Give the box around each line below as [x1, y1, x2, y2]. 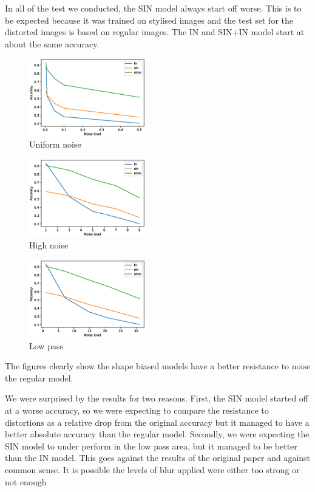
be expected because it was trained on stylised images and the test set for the [5, 13, 293, 26]
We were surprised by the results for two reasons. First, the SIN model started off [5, 392, 309, 405]
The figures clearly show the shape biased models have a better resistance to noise [5, 360, 311, 372]
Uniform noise [29, 138, 81, 151]
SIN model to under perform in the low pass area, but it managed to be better [5, 439, 297, 452]
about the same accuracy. [5, 37, 100, 50]
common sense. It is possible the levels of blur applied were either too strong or [5, 463, 300, 476]
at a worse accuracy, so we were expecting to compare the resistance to [5, 404, 269, 417]
